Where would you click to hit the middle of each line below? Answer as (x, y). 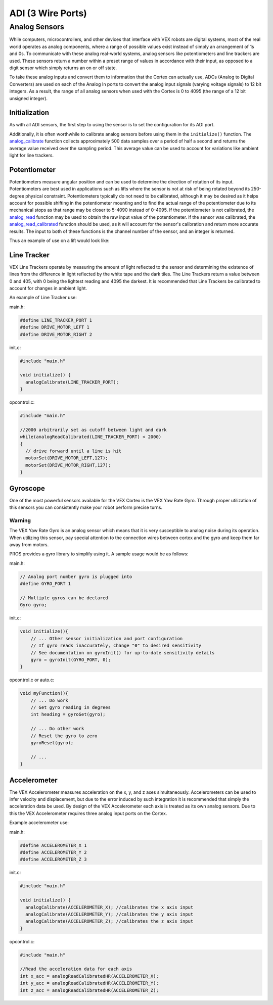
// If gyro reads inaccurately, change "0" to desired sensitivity (116, 646)
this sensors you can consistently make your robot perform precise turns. (86, 507)
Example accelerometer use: (39, 823)
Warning (20, 520)
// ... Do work (49, 700)
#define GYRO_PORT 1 (45, 584)
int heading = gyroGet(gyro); (68, 714)
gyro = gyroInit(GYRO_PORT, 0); (71, 660)
